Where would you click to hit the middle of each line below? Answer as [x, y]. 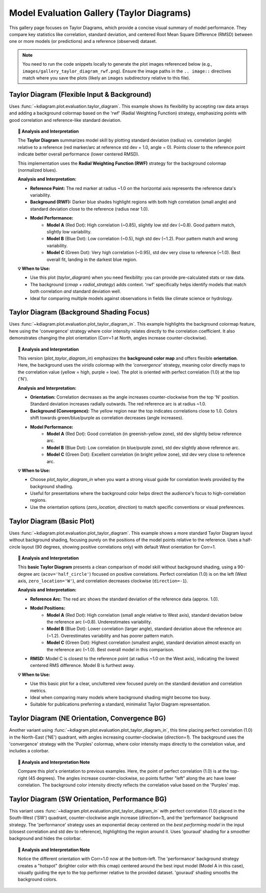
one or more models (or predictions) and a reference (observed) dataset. [83, 41]
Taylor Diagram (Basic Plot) [52, 521]
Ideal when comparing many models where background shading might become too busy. [121, 697]
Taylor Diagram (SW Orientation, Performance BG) [88, 799]
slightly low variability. [69, 232]
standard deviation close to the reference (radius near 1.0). [90, 209]
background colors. [38, 879]
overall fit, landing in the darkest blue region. [92, 260]
